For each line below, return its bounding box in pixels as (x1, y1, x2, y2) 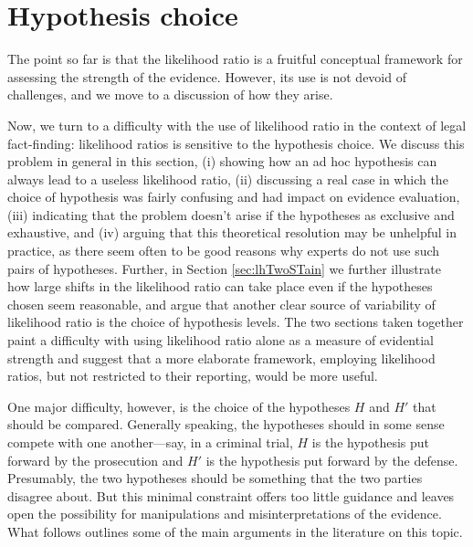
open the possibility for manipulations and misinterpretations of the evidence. (7, 504, 442, 523)
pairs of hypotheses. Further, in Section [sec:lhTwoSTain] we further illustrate (7, 258, 441, 278)
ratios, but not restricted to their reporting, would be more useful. (7, 366, 378, 385)
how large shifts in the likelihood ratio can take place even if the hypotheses (7, 277, 433, 296)
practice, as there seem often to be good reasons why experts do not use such (7, 241, 440, 260)
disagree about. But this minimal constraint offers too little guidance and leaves (7, 486, 455, 505)
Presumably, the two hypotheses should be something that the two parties (7, 468, 423, 488)
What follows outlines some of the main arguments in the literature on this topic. (7, 521, 463, 541)
